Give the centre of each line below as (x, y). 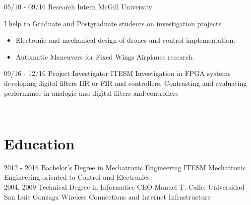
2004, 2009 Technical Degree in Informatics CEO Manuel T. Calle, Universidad (124, 187)
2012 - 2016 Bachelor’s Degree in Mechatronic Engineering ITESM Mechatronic (125, 167)
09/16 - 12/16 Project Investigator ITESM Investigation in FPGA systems (117, 73)
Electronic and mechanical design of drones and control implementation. (125, 40)
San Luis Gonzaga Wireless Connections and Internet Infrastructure (107, 196)
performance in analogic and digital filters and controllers (91, 93)
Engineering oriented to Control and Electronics (77, 177)
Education (39, 143)
